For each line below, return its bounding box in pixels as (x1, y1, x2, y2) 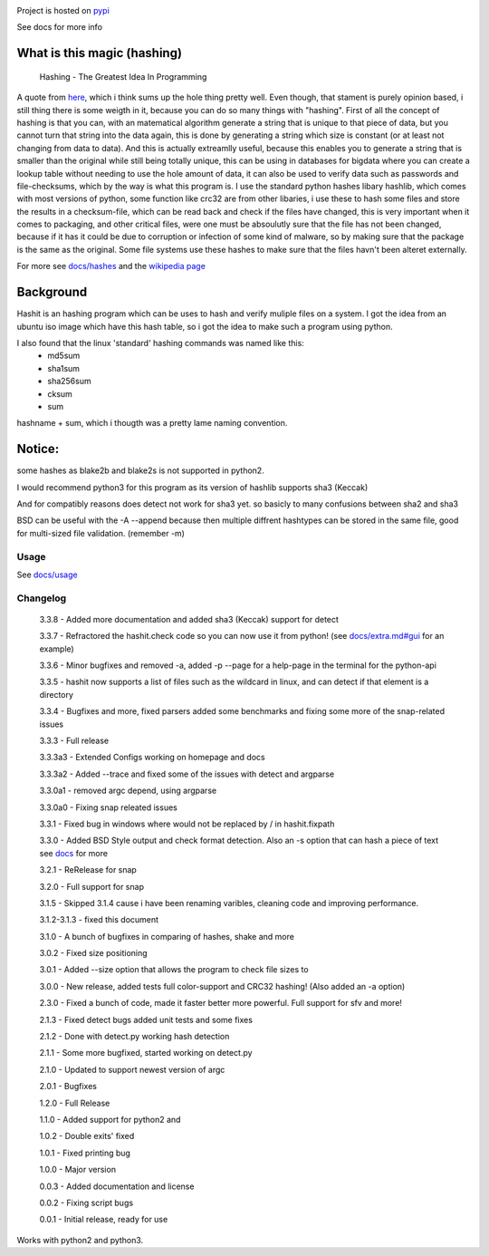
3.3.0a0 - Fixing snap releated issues (39, 802, 178, 813)
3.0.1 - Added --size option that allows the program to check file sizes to (39, 964, 309, 975)
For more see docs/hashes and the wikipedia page (16, 261, 206, 272)
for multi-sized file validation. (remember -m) (16, 527, 186, 538)
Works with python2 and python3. (16, 1234, 144, 1245)
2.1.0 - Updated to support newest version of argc (39, 1064, 225, 1075)
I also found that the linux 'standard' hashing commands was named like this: (16, 337, 305, 348)
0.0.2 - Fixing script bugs (39, 1197, 134, 1208)
